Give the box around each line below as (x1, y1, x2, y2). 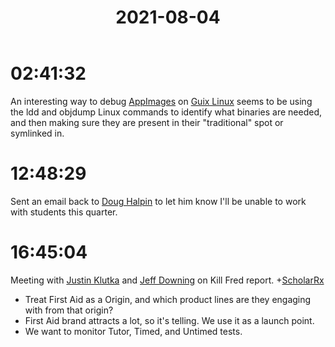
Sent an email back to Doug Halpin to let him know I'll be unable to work (10, 195, 307, 207)
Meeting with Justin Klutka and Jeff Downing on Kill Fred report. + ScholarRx (10, 274, 325, 286)
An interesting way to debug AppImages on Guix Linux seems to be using (10, 95, 313, 107)
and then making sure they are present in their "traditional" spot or (10, 116, 284, 128)
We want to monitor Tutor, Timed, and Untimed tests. (24, 325, 243, 337)
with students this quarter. (10, 206, 118, 218)
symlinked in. (10, 127, 65, 139)
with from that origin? (24, 304, 114, 316)
